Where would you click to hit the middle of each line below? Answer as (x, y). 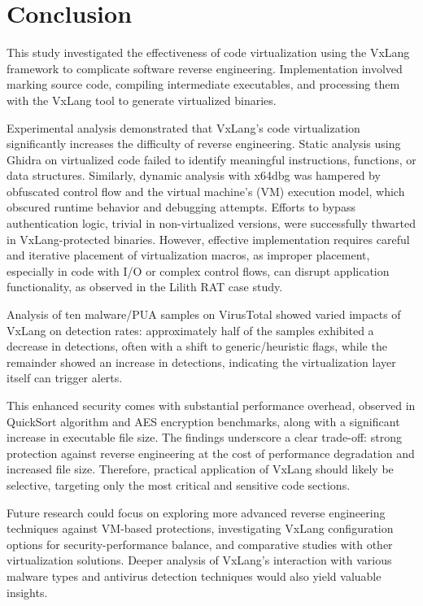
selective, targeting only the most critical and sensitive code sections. (179, 484)
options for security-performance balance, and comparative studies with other (200, 544)
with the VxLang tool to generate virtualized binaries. (142, 100)
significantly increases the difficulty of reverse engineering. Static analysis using (204, 144)
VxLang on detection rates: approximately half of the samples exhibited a (190, 330)
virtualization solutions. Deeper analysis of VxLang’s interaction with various (199, 560)
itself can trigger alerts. (65, 378)
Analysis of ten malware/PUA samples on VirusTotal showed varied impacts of (204, 314)
